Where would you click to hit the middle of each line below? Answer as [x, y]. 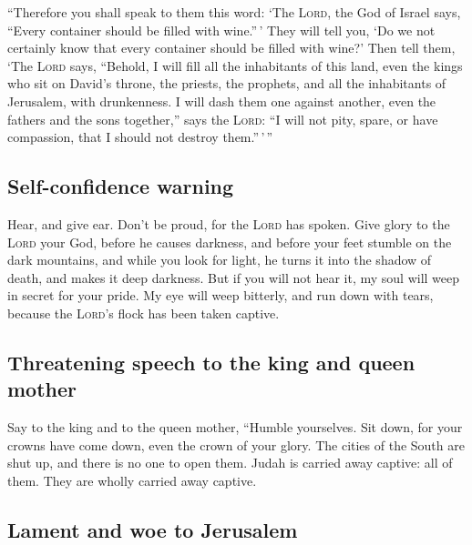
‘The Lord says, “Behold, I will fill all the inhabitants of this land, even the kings [235, 65]
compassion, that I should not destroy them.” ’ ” [140, 137]
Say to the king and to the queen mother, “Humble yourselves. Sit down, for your [235, 427]
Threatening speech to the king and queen [211, 362]
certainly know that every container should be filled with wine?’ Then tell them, [231, 48]
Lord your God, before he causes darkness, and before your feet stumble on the [230, 242]
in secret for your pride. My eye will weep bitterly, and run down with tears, [221, 295]
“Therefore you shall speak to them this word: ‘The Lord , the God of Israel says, [234, 12]
